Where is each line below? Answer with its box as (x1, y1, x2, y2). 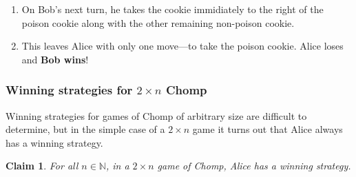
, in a (105, 158, 129, 173)
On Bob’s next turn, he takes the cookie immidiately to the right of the (21, 2, 324, 16)
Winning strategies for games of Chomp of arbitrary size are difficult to (6, 108, 307, 123)
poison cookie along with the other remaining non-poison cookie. (21, 15, 295, 30)
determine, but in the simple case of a (6, 122, 165, 136)
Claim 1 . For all (6, 158, 78, 173)
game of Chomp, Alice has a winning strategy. (157, 158, 351, 173)
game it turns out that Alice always (192, 122, 343, 136)
